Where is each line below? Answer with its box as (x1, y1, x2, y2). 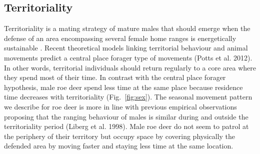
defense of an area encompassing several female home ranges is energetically (4, 32, 236, 43)
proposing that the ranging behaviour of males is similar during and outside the (4, 111, 248, 121)
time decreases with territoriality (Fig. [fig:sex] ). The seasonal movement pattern (4, 91, 252, 102)
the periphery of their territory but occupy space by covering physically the (4, 130, 235, 141)
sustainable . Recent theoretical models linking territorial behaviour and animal (4, 42, 248, 53)
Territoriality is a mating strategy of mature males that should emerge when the (4, 23, 250, 33)
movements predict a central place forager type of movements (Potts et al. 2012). (4, 52, 252, 62)
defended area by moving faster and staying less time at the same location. (4, 140, 233, 151)
